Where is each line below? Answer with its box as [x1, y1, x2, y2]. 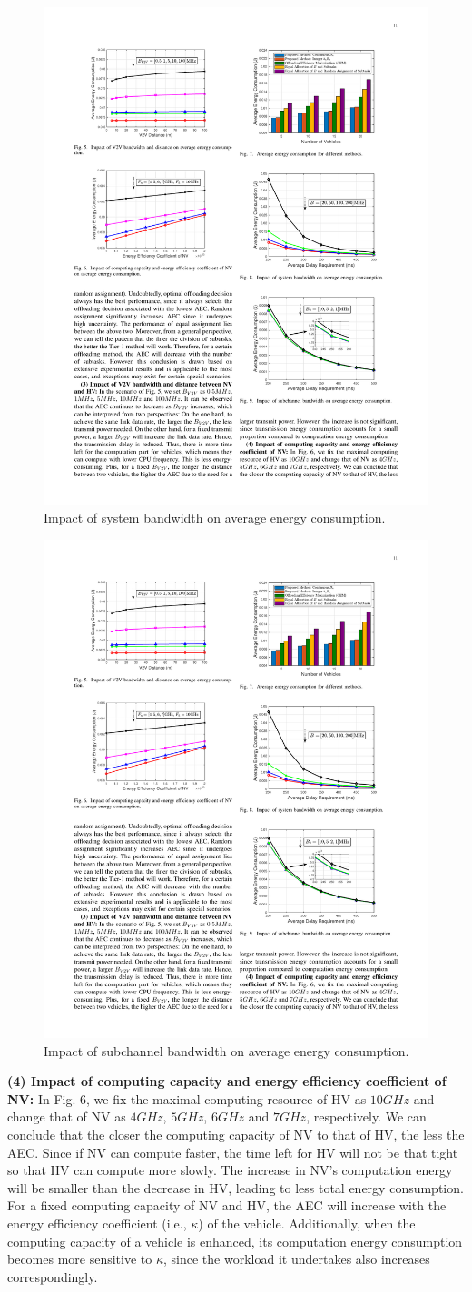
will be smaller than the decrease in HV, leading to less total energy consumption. [7, 1178, 464, 1197]
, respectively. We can [306, 1107, 427, 1126]
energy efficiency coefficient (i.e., [7, 1213, 187, 1232]
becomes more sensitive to [7, 1249, 152, 1268]
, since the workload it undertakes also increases [163, 1249, 430, 1268]
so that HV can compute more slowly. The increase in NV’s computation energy [7, 1160, 453, 1179]
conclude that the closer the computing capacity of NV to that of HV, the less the [7, 1124, 465, 1143]
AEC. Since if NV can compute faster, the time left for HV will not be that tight [7, 1142, 458, 1161]
